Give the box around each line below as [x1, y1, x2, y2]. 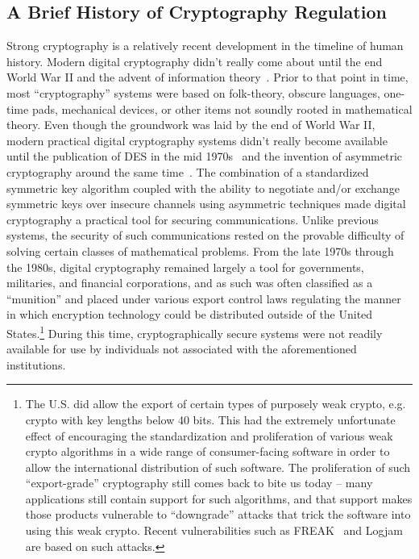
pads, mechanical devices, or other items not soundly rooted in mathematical [31, 100, 413, 117]
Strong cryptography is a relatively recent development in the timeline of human [6, 37, 404, 54]
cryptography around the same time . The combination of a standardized [6, 163, 369, 180]
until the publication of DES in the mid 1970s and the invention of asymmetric [6, 148, 403, 165]
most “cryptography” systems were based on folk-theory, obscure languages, [6, 84, 380, 101]
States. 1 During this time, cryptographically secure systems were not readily [6, 322, 383, 341]
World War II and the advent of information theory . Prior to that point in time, [6, 69, 409, 86]
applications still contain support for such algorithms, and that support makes [25, 490, 413, 507]
